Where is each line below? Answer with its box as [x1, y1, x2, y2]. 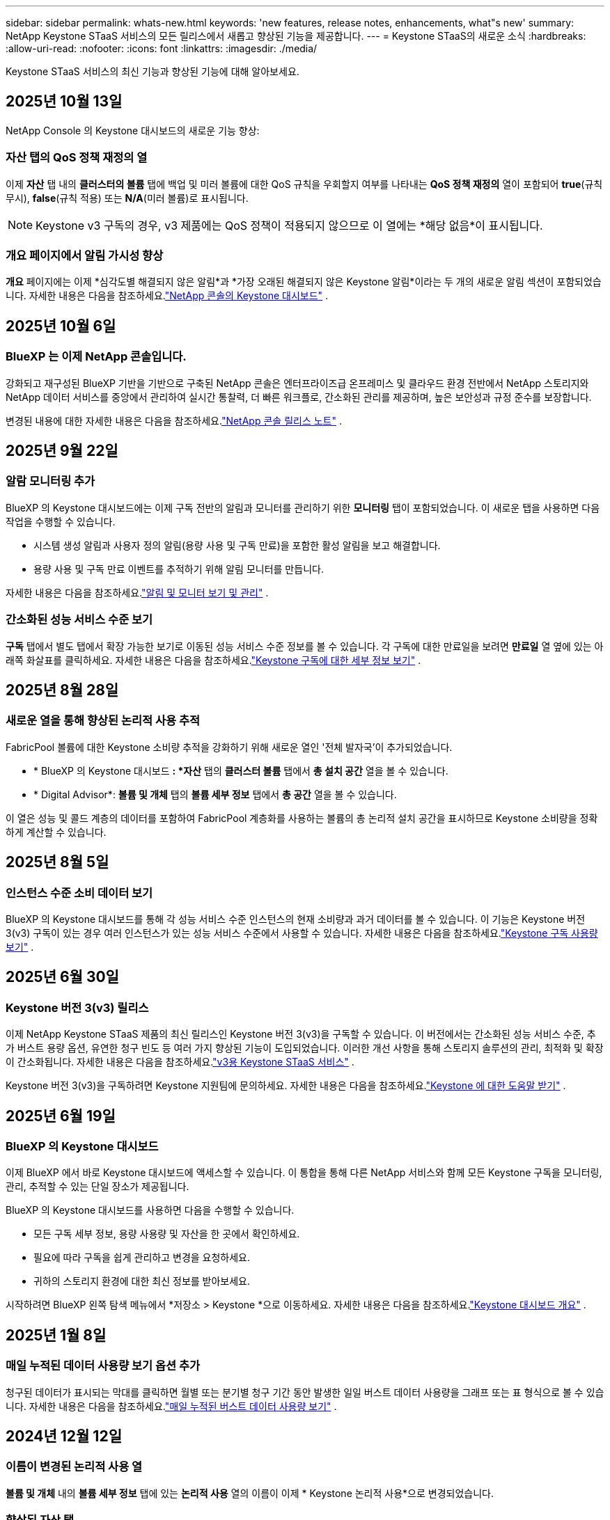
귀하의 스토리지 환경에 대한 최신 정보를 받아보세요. [33, 1275, 251, 1288]
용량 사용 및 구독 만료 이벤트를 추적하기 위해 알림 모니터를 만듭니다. [33, 562, 324, 575]
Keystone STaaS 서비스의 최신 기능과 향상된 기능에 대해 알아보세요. [6, 65, 299, 77]
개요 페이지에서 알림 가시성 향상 [6, 248, 164, 262]
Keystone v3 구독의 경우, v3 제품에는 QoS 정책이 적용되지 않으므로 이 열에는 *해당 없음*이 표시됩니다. [36, 218, 543, 232]
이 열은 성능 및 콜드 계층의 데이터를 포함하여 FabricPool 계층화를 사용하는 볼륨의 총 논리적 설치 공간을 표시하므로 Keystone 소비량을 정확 [6, 812, 598, 824]
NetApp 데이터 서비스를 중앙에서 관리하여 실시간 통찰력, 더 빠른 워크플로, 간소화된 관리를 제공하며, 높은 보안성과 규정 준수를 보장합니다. [6, 390, 592, 403]
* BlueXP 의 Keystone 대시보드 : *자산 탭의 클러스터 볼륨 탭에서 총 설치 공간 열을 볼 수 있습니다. [33, 764, 448, 777]
